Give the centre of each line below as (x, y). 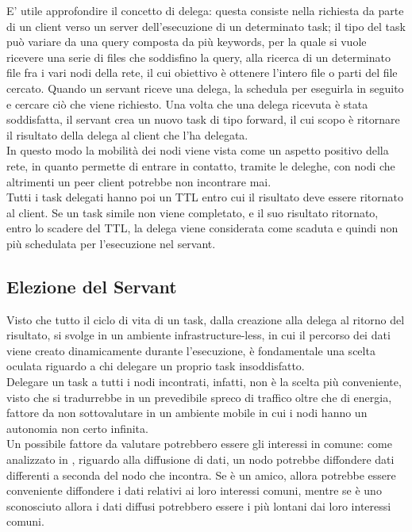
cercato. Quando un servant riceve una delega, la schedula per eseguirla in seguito (205, 88)
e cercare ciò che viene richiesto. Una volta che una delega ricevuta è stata (187, 103)
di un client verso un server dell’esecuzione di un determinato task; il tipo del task (206, 26)
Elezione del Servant (92, 286)
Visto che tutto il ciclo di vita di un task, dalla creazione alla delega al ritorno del (206, 319)
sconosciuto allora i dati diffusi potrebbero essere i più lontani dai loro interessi (199, 505)
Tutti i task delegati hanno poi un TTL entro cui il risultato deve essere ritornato (205, 197)
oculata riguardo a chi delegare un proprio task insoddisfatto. (156, 366)
